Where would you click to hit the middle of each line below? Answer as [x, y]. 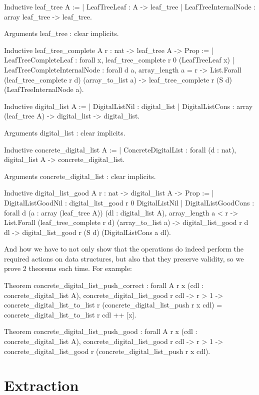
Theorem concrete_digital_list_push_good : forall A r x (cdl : [101, 331]
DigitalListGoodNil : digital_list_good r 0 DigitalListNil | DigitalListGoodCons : [129, 202]
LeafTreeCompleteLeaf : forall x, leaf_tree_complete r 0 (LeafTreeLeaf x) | [119, 60]
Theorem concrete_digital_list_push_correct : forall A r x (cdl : [104, 285]
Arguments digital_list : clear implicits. [65, 132]
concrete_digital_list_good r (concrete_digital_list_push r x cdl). [107, 351]
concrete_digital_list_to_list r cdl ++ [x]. [70, 314]
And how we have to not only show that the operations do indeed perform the [124, 249]
